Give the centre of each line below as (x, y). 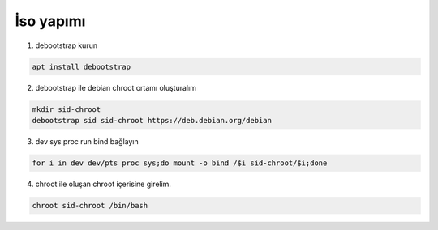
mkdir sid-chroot (67, 109)
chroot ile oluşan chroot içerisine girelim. (103, 184)
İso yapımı (50, 21)
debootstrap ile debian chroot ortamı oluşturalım (116, 87)
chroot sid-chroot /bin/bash (90, 205)
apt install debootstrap (82, 66)
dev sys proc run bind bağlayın (87, 141)
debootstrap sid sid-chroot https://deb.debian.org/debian (152, 120)
